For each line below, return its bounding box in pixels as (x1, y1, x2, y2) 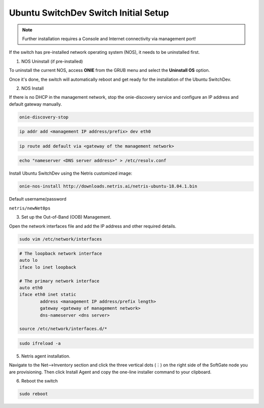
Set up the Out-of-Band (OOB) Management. (21, 214, 111, 220)
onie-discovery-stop (19, 114, 68, 120)
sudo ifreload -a (19, 340, 61, 346)
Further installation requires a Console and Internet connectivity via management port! (22, 36, 196, 42)
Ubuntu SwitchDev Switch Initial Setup (9, 7, 169, 18)
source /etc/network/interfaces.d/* (19, 326, 108, 332)
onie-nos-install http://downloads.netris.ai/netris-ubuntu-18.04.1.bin (19, 183, 198, 189)
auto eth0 (19, 285, 43, 291)
